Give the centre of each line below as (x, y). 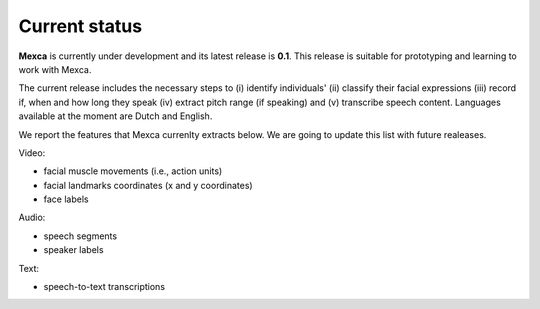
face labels (66, 199)
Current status (80, 26)
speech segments (80, 236)
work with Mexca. (55, 69)
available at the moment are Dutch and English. (115, 116)
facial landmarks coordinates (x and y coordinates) (148, 185)
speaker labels (73, 250)
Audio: (32, 217)
